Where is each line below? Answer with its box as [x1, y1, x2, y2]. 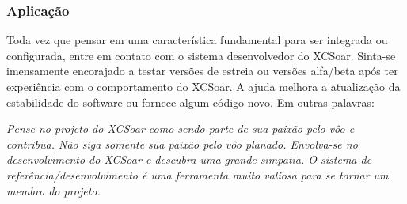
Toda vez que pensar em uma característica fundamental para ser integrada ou [6, 32, 388, 48]
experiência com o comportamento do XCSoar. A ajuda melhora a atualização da [6, 78, 401, 94]
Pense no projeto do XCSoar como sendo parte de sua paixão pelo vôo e [6, 120, 355, 137]
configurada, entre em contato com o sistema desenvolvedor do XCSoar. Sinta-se [6, 47, 396, 63]
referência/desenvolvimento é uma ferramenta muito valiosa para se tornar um [6, 166, 389, 183]
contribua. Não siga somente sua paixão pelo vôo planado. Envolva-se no [6, 135, 358, 152]
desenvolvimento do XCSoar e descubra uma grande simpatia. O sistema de [6, 151, 372, 168]
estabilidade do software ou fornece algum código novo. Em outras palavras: [6, 93, 375, 110]
